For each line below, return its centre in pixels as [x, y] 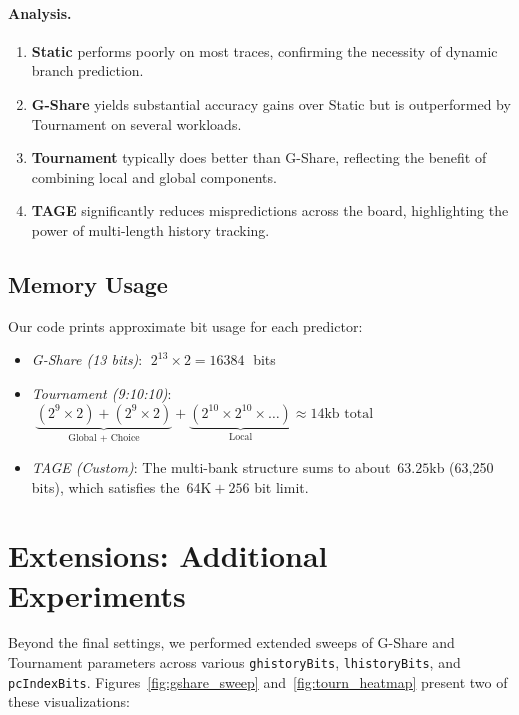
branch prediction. [87, 70]
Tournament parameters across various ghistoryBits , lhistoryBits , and [234, 662]
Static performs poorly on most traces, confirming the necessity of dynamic [264, 50]
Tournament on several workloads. [136, 123]
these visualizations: [69, 701]
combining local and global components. [154, 176]
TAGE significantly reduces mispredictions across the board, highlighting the [270, 210]
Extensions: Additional [168, 555]
